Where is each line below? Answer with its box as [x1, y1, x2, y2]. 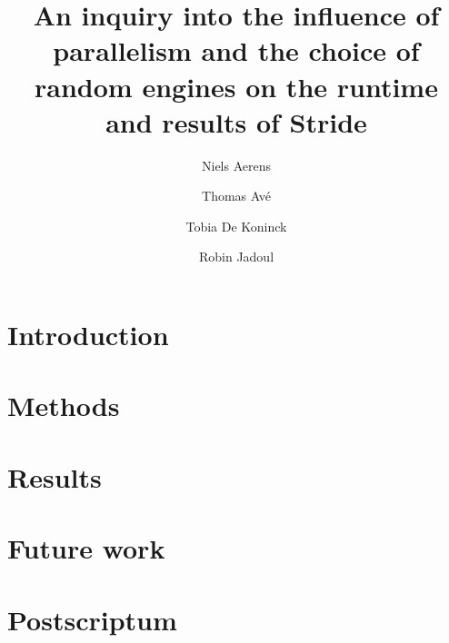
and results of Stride [105, 103, 367, 140]
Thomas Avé [202, 186, 271, 205]
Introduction [7, 316, 169, 353]
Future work [7, 529, 165, 567]
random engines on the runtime [35, 67, 438, 104]
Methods [7, 387, 120, 424]
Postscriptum [7, 600, 177, 638]
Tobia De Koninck [185, 216, 287, 235]
